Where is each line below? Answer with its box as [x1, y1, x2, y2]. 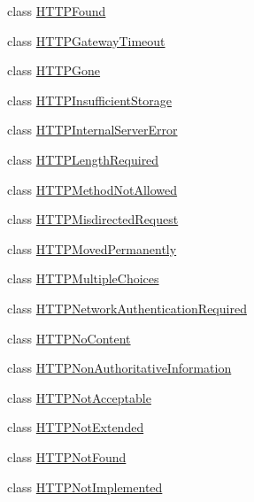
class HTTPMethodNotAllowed [7, 180, 178, 198]
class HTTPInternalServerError [7, 120, 178, 139]
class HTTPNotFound [7, 447, 127, 466]
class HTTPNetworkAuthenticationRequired [7, 298, 247, 317]
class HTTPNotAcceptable [7, 388, 151, 406]
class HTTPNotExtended [7, 418, 144, 436]
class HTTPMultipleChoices [7, 269, 159, 288]
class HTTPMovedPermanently [7, 239, 177, 258]
